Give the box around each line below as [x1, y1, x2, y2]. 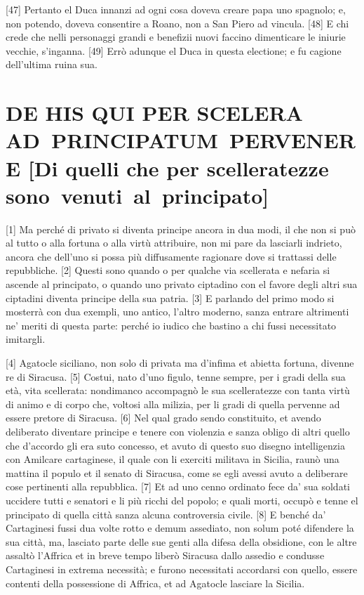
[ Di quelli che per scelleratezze [27, 153, 329, 182]
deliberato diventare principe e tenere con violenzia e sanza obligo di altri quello [6, 424, 350, 438]
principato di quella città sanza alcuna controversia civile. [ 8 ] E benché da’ [6, 506, 326, 521]
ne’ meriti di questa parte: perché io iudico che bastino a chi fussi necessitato [6, 318, 337, 332]
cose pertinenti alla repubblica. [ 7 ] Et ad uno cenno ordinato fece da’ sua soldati [6, 479, 350, 494]
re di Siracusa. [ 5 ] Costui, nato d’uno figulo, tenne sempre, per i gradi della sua [6, 369, 346, 384]
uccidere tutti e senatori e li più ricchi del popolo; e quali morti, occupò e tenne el [6, 492, 358, 507]
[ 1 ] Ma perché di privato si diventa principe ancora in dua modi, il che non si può [6, 221, 356, 236]
